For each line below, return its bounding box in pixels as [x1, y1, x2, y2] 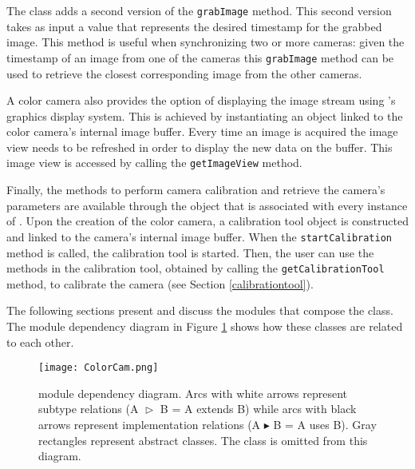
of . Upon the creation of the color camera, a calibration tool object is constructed [6, 213, 409, 229]
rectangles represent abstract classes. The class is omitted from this [38, 431, 368, 448]
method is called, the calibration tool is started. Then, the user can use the [6, 244, 374, 260]
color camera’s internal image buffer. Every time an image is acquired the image [6, 123, 398, 140]
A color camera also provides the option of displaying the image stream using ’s [6, 92, 396, 109]
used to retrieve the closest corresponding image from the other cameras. [6, 65, 362, 81]
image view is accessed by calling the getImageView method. [6, 154, 302, 171]
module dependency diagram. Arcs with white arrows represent [38, 384, 348, 401]
